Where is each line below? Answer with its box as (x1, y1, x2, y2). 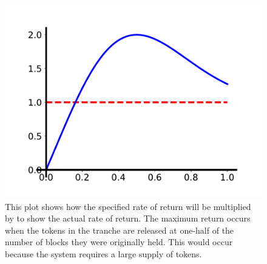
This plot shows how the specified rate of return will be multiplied (5, 200, 251, 212)
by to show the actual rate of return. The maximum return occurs (5, 212, 251, 225)
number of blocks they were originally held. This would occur (5, 235, 233, 248)
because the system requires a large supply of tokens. (5, 247, 202, 260)
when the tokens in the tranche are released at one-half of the (5, 223, 234, 236)
